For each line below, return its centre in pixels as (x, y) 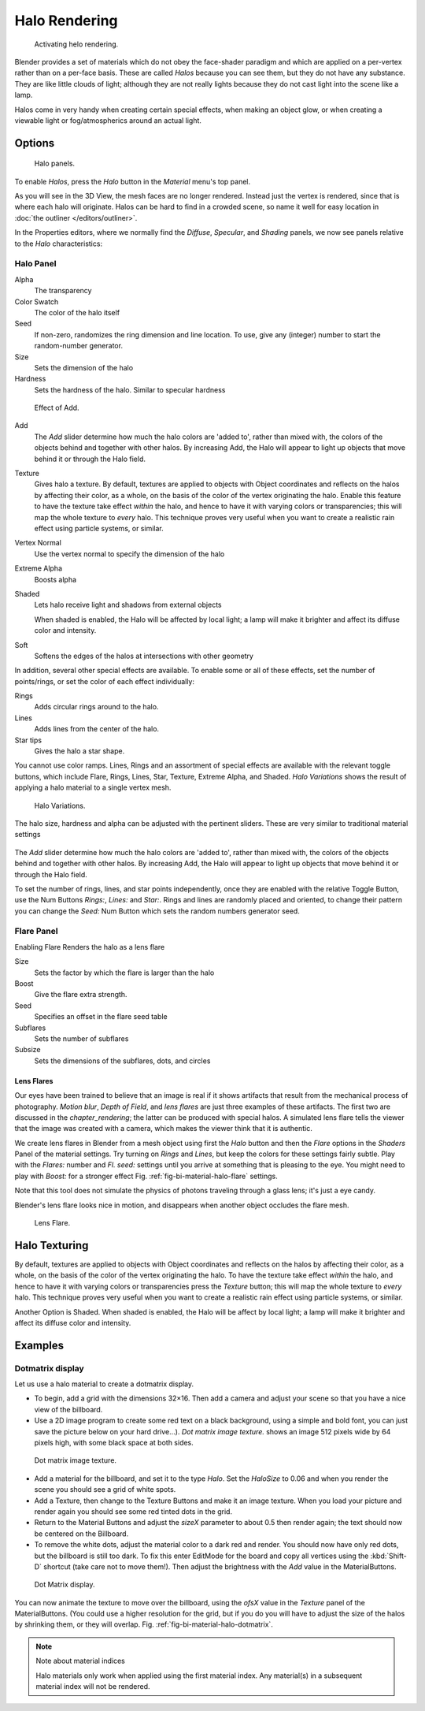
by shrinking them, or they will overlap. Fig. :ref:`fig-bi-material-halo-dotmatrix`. (144, 1624)
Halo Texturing (52, 1245)
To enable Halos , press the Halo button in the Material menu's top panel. (133, 181)
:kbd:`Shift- (388, 1556)
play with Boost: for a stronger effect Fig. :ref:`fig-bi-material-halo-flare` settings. (146, 1176)
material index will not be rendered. (93, 1687)
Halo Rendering (66, 20)
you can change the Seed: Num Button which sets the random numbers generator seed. (157, 911)
